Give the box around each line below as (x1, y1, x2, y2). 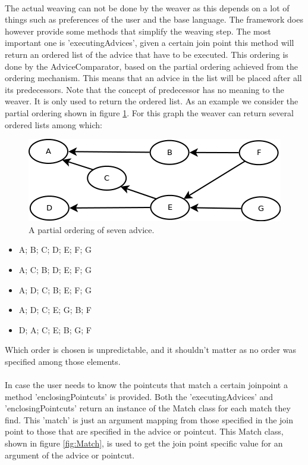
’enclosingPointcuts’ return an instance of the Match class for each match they (5, 402, 291, 414)
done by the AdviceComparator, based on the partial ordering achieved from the (5, 60, 298, 72)
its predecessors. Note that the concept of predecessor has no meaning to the (5, 83, 284, 95)
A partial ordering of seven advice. (29, 223, 155, 235)
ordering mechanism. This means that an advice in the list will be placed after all (5, 72, 302, 84)
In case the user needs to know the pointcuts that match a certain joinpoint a (5, 379, 288, 391)
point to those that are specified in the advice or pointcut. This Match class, (5, 425, 284, 438)
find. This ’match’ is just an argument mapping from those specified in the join (5, 413, 294, 426)
